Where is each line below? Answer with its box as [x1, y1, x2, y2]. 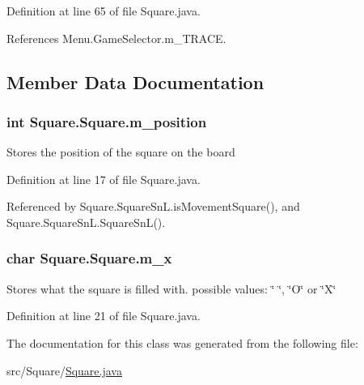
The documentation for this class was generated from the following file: [6, 334, 358, 351]
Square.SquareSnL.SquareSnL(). [6, 213, 166, 230]
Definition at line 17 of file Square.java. [6, 170, 201, 187]
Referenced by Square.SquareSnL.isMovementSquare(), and [6, 198, 300, 215]
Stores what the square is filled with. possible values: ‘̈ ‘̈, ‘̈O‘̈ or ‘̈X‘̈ [6, 280, 336, 297]
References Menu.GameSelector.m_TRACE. [6, 29, 226, 46]
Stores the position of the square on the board [6, 143, 235, 160]
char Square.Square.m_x [6, 248, 172, 268]
